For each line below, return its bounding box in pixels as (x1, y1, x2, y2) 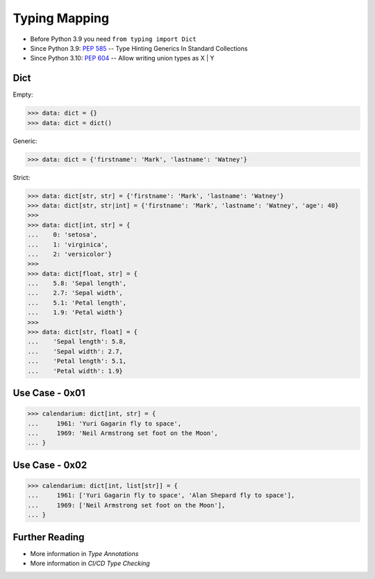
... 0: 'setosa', (27, 231, 97, 239)
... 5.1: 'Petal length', (27, 299, 127, 307)
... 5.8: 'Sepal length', (27, 279, 127, 288)
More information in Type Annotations (30, 549, 139, 557)
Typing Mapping (12, 10, 110, 26)
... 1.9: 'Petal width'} (27, 309, 123, 316)
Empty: (12, 90, 34, 99)
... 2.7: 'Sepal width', (27, 289, 123, 297)
